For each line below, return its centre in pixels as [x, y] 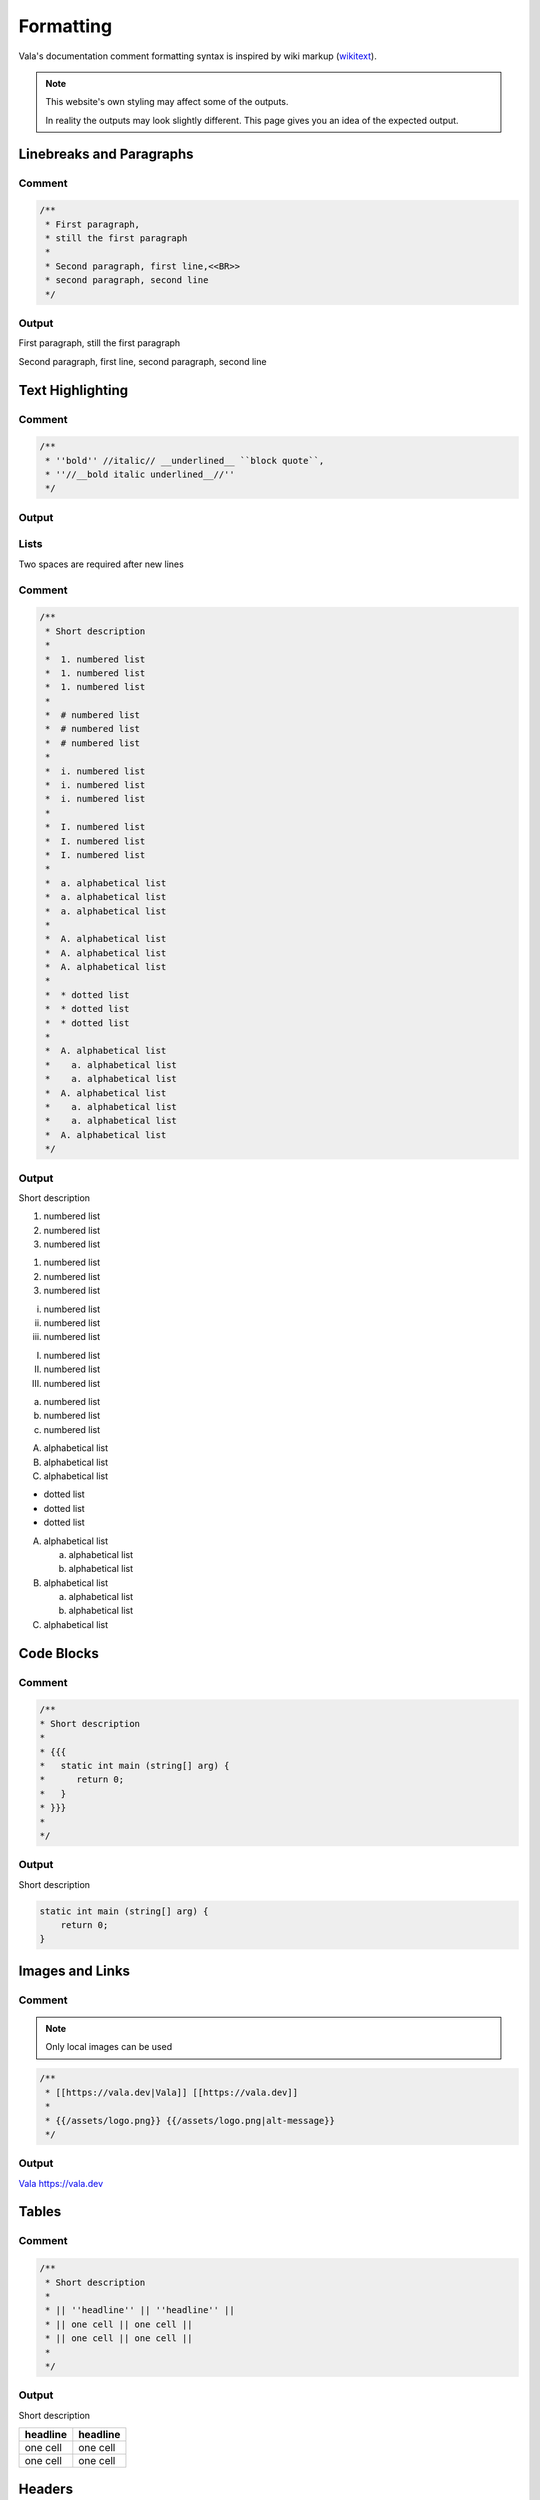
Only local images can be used [109, 2047]
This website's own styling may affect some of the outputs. [167, 102]
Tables [40, 2211]
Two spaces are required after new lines [101, 564]
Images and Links [74, 1970]
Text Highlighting [73, 390]
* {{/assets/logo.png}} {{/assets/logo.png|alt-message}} [190, 2120]
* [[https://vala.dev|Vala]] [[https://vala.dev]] [172, 2092]
